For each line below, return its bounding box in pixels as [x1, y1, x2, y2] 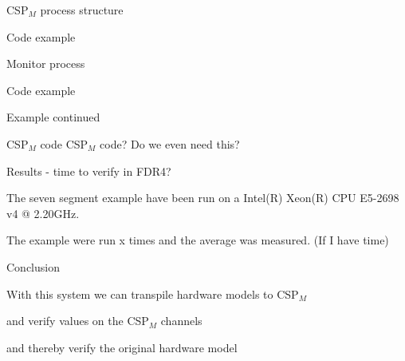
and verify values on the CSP [6, 312, 149, 329]
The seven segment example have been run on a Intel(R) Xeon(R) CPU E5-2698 [6, 189, 399, 206]
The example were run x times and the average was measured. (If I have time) [6, 232, 389, 248]
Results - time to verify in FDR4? [6, 162, 171, 179]
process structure [40, 2, 124, 18]
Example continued [6, 109, 100, 125]
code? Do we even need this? [100, 135, 240, 152]
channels [160, 312, 202, 329]
